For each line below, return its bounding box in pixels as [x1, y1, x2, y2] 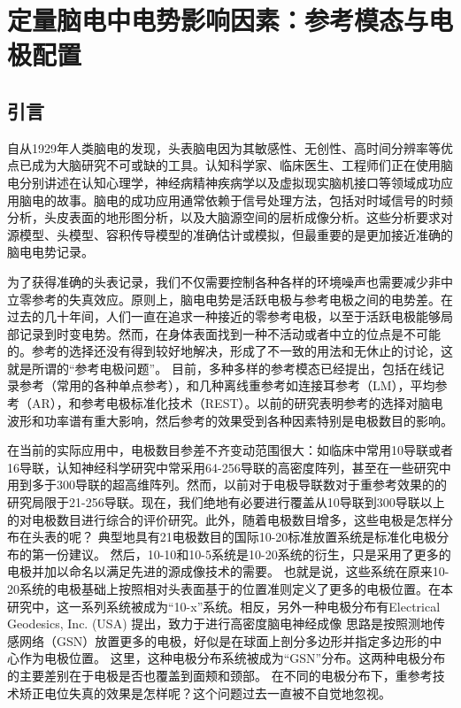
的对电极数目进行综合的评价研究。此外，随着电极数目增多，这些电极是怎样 [7, 510, 441, 528]
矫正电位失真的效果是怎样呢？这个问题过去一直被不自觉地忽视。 [19, 683, 391, 702]
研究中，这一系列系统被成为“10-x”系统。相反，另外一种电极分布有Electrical [7, 596, 441, 615]
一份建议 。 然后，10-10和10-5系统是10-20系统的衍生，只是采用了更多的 [43, 544, 451, 563]
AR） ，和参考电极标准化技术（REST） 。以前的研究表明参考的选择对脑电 [31, 394, 443, 412]
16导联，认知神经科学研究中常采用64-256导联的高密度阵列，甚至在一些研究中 [7, 458, 451, 476]
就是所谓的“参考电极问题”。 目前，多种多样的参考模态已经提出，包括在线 [7, 358, 432, 377]
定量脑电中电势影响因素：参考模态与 [7, 2, 429, 38]
